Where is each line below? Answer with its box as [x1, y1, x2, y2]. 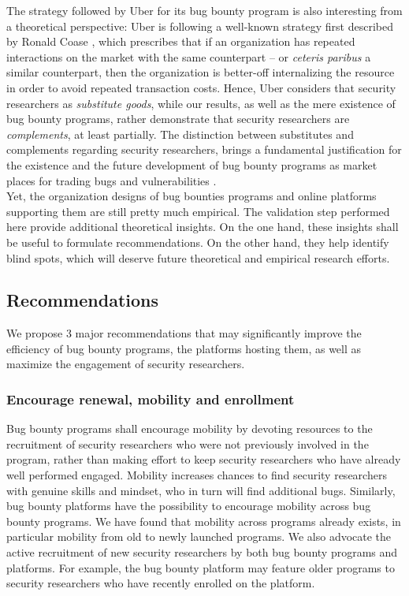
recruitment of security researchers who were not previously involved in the [6, 435, 369, 452]
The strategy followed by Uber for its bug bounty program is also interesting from [6, 2, 403, 18]
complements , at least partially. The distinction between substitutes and [6, 125, 354, 142]
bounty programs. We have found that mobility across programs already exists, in [6, 512, 401, 529]
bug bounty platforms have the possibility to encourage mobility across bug [6, 497, 371, 514]
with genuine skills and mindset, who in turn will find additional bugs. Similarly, [6, 482, 396, 498]
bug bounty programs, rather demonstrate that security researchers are [6, 110, 350, 127]
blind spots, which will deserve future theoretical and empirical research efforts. [6, 249, 390, 266]
